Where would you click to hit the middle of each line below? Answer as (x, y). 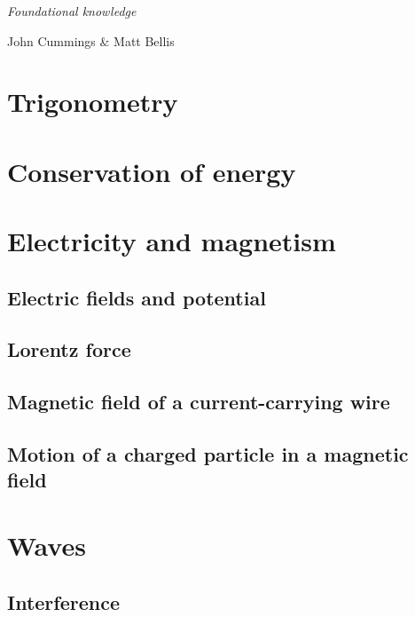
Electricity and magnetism (172, 241)
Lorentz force (69, 349)
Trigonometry (93, 102)
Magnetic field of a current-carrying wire (199, 402)
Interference (63, 601)
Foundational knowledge (72, 11)
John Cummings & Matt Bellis (91, 40)
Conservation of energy (152, 171)
